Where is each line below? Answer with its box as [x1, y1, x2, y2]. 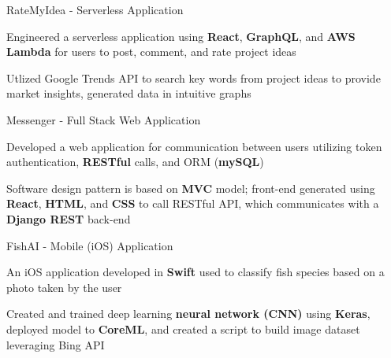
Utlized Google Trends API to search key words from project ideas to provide [6, 69, 381, 86]
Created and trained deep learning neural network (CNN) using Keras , [6, 305, 371, 322]
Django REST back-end [6, 210, 131, 227]
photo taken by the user [6, 279, 122, 295]
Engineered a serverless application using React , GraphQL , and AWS [6, 28, 356, 44]
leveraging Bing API [6, 336, 105, 352]
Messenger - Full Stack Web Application [6, 111, 201, 127]
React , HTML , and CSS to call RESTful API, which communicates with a [6, 195, 379, 212]
